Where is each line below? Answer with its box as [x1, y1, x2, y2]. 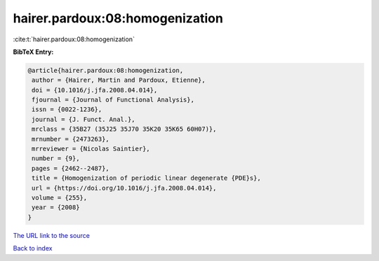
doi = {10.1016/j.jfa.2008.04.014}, [32, 86, 158, 94]
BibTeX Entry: [13, 48, 54, 56]
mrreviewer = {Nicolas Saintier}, [32, 145, 150, 153]
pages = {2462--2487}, [32, 164, 110, 172]
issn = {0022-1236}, [32, 106, 102, 113]
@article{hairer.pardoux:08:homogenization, [27, 66, 184, 74]
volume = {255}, [32, 194, 88, 202]
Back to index [13, 244, 53, 253]
